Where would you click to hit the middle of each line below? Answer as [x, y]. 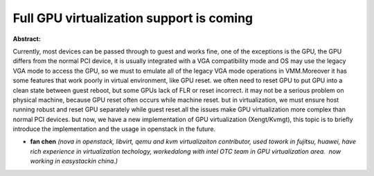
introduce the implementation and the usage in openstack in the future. [114, 129]
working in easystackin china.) [74, 161]
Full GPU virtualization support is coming [133, 18]
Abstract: [27, 39]
